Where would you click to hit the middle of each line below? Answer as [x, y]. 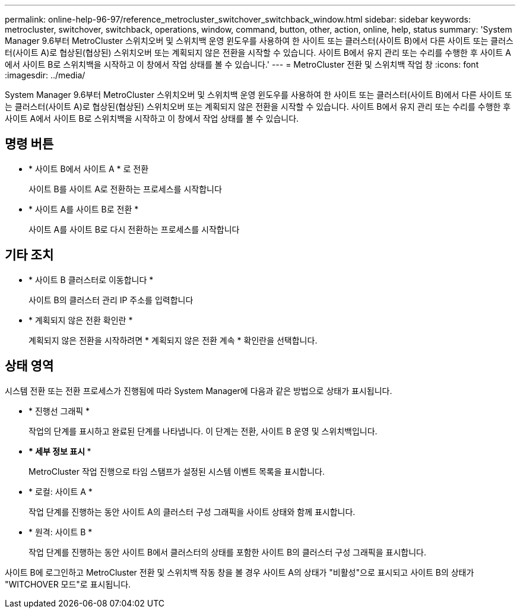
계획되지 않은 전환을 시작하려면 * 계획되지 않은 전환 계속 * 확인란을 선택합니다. [173, 340]
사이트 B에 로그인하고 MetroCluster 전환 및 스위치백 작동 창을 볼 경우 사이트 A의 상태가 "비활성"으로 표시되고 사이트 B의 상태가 [240, 572]
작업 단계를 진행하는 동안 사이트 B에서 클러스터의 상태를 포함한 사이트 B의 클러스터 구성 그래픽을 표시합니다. [227, 552]
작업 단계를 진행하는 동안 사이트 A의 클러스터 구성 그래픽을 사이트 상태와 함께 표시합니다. [192, 512]
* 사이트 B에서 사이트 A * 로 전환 [89, 169]
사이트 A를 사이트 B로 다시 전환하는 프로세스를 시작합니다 [134, 229]
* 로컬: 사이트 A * [61, 491]
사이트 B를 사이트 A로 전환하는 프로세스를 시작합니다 [125, 189]
